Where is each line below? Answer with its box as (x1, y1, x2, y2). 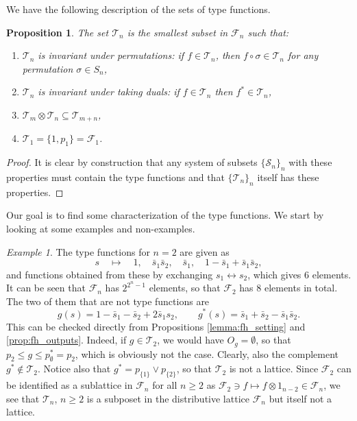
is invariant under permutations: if (38, 48, 184, 62)
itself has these (257, 170, 319, 184)
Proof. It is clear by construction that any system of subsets (6, 155, 258, 169)
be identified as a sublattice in (6, 378, 133, 392)
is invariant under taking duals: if (38, 84, 180, 99)
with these (288, 155, 332, 169)
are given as (180, 244, 230, 258)
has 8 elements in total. (239, 280, 338, 295)
